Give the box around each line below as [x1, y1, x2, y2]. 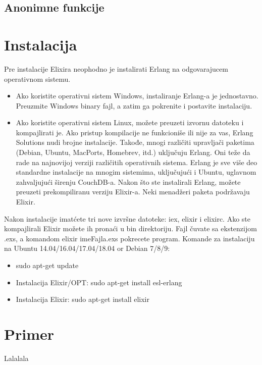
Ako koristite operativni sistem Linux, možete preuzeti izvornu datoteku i [16, 117, 244, 128]
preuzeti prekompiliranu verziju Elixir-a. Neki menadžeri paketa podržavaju [16, 186, 250, 197]
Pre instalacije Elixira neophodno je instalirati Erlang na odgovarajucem [4, 63, 228, 74]
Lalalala [4, 352, 29, 363]
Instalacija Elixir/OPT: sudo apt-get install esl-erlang [16, 277, 182, 287]
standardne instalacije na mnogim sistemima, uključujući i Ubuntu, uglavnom [16, 167, 256, 177]
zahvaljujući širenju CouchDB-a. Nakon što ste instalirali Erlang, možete [16, 176, 241, 187]
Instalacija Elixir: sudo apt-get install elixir [16, 294, 150, 304]
